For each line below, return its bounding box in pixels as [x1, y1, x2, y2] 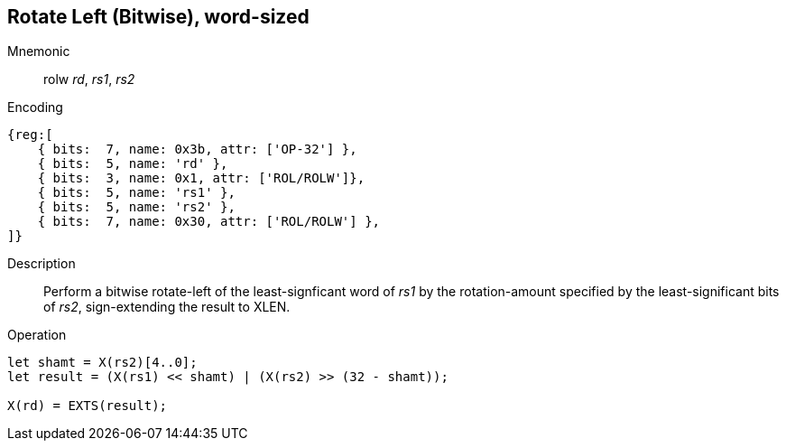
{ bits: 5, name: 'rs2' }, [37, 200, 236, 215]
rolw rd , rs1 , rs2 [43, 71, 135, 88]
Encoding [7, 99, 63, 116]
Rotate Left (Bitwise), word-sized [7, 5, 310, 28]
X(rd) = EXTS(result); [7, 398, 168, 414]
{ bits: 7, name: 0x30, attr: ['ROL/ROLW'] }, [37, 214, 381, 229]
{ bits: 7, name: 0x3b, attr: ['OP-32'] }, [37, 142, 357, 157]
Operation [7, 327, 67, 343]
